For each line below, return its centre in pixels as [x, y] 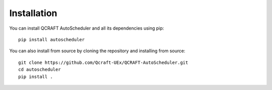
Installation [33, 13]
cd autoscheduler [40, 70]
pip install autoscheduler [52, 39]
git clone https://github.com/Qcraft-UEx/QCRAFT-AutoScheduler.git [103, 62]
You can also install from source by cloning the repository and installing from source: [97, 51]
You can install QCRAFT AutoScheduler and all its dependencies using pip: [87, 28]
